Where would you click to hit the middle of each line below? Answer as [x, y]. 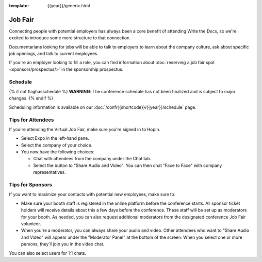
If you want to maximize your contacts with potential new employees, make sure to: [92, 195]
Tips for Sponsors [31, 185]
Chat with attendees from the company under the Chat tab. [92, 159]
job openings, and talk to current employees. [54, 54]
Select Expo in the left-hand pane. [55, 138]
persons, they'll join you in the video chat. [63, 244]
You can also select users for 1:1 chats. [48, 253]
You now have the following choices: [58, 152]
